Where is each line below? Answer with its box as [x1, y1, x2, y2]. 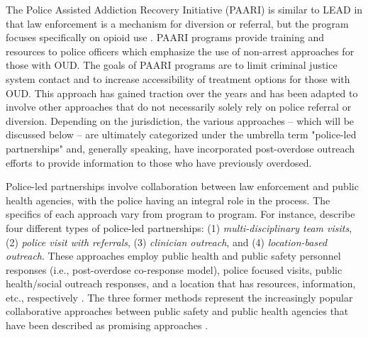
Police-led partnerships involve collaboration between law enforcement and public [6, 179, 359, 194]
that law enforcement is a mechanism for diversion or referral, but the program [6, 16, 349, 31]
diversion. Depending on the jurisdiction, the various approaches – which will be [6, 113, 355, 128]
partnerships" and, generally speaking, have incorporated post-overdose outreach [6, 140, 355, 155]
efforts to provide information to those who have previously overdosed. [6, 155, 312, 170]
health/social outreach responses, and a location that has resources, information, [6, 276, 356, 291]
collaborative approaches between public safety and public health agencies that [6, 304, 349, 319]
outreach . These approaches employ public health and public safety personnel [6, 248, 341, 263]
